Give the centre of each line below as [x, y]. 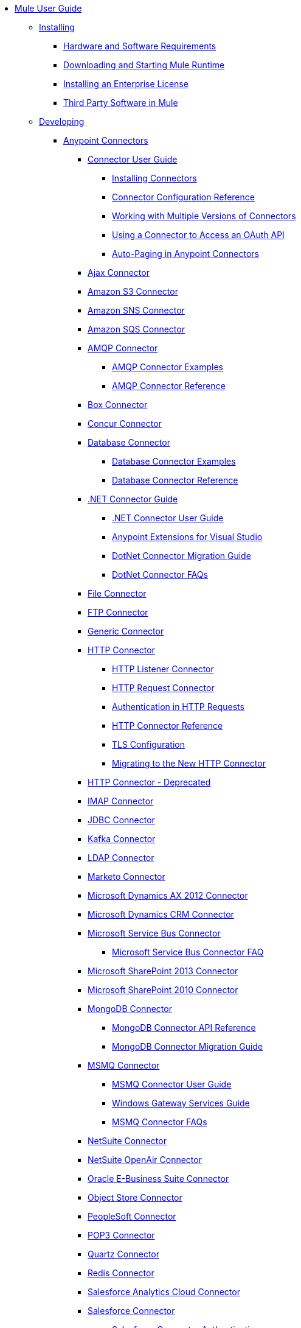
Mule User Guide [48, 8]
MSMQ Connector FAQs [160, 1122]
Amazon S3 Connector [133, 291]
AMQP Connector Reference [169, 386]
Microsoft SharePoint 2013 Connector [163, 971]
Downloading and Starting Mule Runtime [144, 65]
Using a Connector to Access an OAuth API [198, 235]
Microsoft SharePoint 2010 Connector [163, 990]
